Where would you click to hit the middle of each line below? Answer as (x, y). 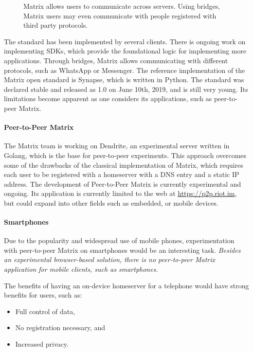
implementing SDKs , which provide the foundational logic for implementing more (125, 51)
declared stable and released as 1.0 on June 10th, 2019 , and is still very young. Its (126, 89)
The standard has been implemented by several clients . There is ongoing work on (125, 41)
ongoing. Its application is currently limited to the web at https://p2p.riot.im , (120, 193)
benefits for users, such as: (43, 295)
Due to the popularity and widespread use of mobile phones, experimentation (119, 240)
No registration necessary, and (60, 327)
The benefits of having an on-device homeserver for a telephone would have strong (126, 285)
